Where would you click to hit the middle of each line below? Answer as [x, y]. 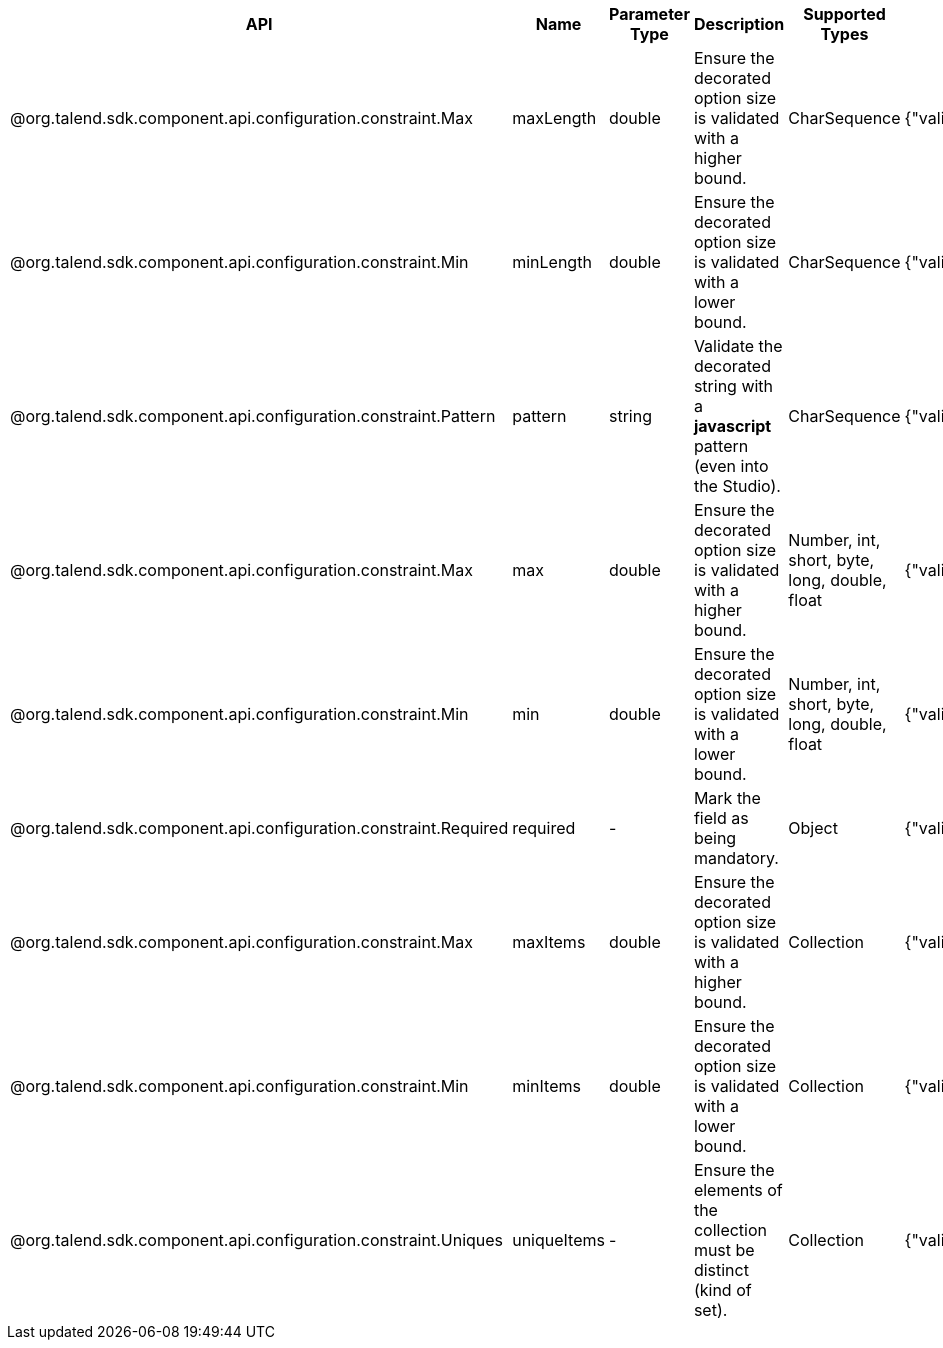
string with [733, 386]
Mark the [727, 798]
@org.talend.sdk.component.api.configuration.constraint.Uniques [257, 1240]
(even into [731, 466]
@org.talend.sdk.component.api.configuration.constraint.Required [259, 828]
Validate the [738, 346]
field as [721, 818]
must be [724, 1250]
